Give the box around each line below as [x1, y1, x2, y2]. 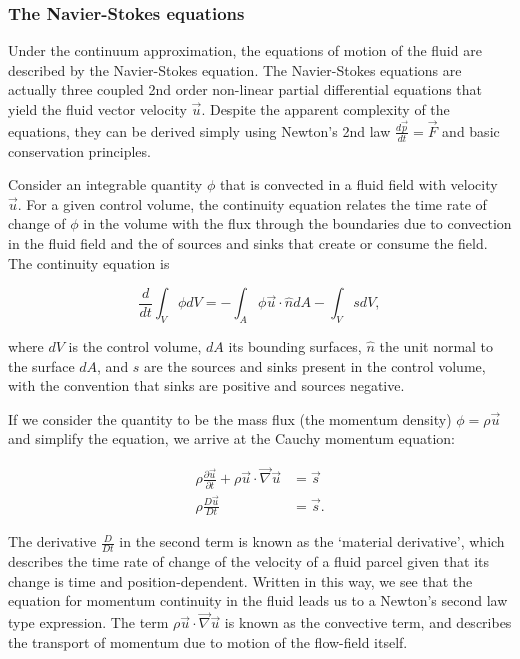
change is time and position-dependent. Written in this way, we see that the [8, 570, 473, 591]
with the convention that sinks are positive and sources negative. [8, 375, 405, 396]
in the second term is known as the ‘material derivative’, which [119, 531, 505, 552]
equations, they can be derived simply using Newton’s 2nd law [8, 120, 391, 141]
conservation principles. [8, 140, 151, 161]
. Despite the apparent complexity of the [201, 99, 450, 119]
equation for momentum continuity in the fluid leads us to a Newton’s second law [8, 590, 508, 611]
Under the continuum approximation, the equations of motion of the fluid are [8, 40, 482, 61]
